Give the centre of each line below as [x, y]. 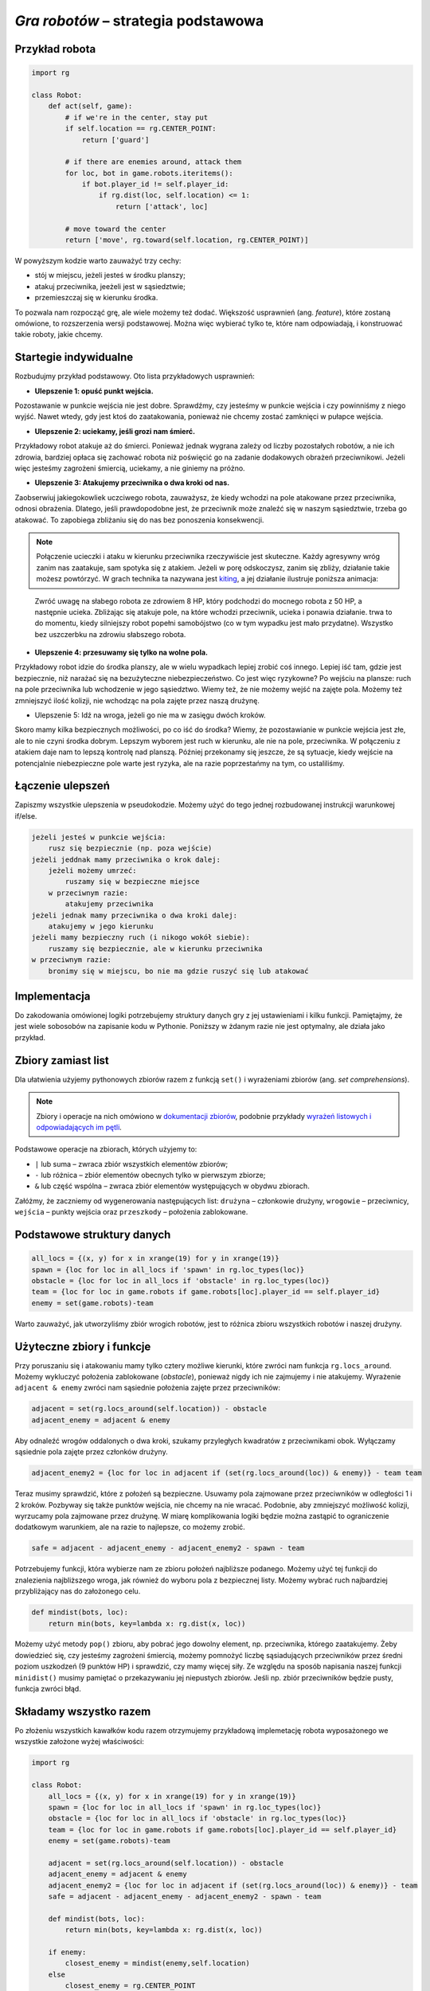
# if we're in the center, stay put [137, 117]
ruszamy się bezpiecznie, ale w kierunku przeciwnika [155, 949]
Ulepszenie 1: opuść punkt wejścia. [94, 391]
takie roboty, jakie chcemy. [59, 334]
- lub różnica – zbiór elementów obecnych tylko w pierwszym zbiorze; [150, 1175]
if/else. [26, 816]
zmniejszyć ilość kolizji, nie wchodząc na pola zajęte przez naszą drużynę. [137, 700]
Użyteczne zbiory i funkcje [83, 1346]
